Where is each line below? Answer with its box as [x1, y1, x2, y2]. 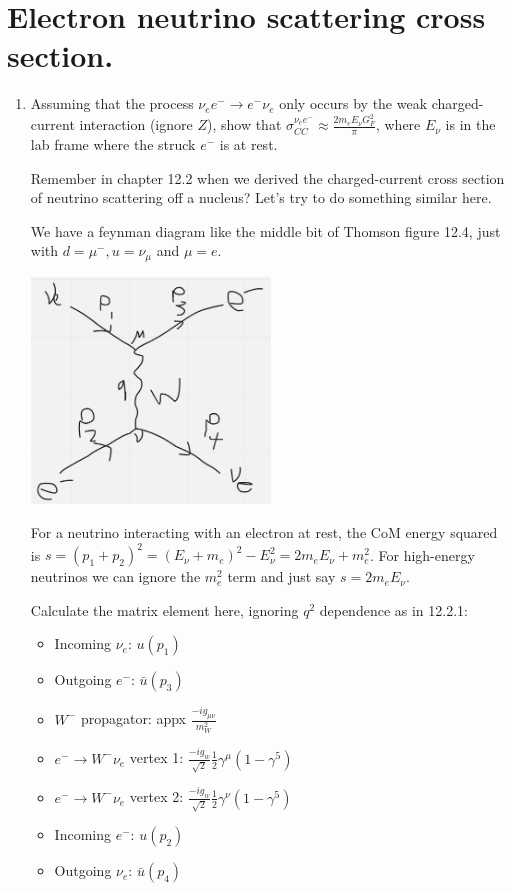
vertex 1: [129, 747, 184, 768]
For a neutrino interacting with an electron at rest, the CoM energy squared [30, 522, 498, 543]
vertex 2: [129, 786, 184, 807]
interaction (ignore [79, 114, 193, 135]
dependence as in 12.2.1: [319, 599, 468, 620]
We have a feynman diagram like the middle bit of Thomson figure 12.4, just [30, 220, 501, 241]
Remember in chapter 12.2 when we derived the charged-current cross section [30, 167, 505, 188]
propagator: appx [80, 708, 186, 729]
